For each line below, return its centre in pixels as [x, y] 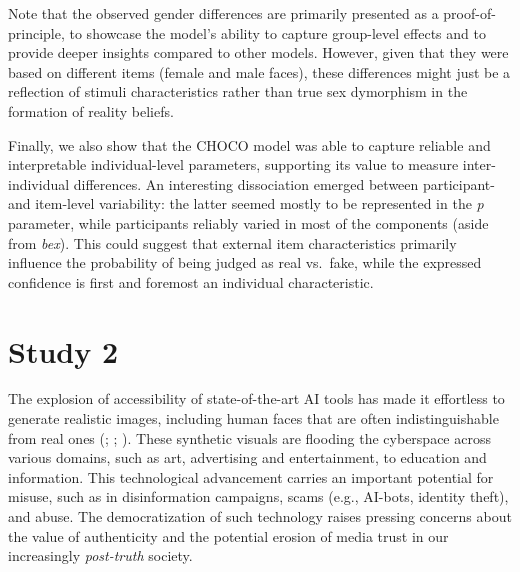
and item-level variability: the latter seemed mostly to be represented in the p [246, 203]
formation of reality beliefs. [91, 110]
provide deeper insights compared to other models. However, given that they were [258, 52]
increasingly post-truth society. [100, 555]
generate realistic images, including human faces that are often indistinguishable [253, 418]
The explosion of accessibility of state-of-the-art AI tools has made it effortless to [256, 398]
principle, [36, 32]
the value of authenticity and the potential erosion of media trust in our [228, 535]
